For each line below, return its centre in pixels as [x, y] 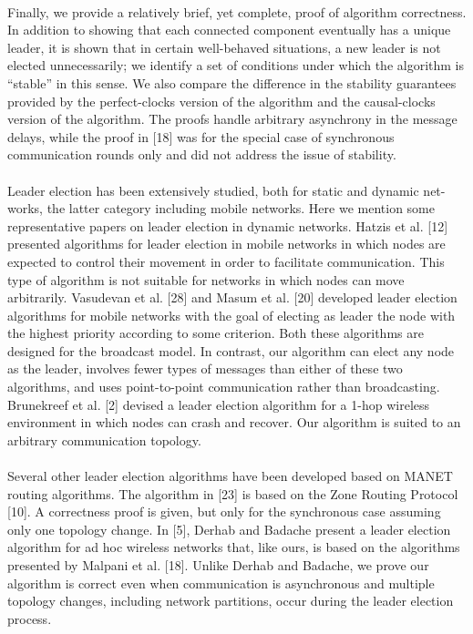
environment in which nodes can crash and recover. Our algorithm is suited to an [234, 422]
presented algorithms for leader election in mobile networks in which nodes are [226, 244]
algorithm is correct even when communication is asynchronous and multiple [221, 583]
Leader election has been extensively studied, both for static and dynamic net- [226, 190]
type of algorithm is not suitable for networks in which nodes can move [206, 279]
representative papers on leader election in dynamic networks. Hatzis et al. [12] [228, 225]
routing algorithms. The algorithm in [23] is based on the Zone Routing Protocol [233, 493]
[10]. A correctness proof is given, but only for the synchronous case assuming [224, 511]
